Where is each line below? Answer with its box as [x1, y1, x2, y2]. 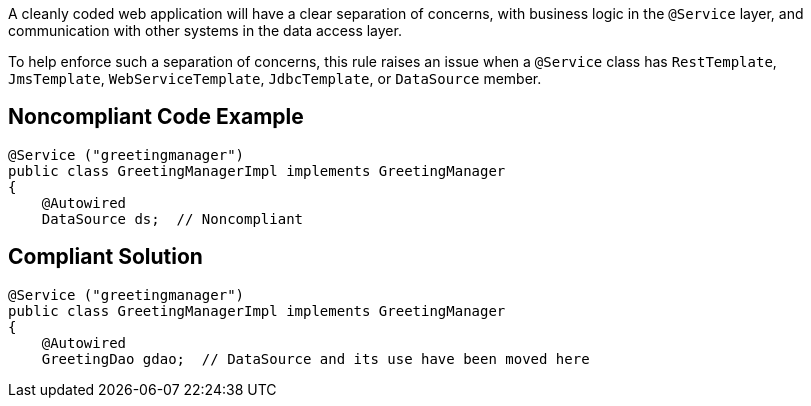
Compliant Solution [8, 244, 203, 270]
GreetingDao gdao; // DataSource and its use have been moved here [41, 350, 590, 367]
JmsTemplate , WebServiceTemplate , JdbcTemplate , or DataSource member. [8, 70, 542, 87]
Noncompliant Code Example [8, 104, 304, 130]
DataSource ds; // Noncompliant [41, 210, 304, 227]
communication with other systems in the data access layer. [8, 22, 402, 39]
